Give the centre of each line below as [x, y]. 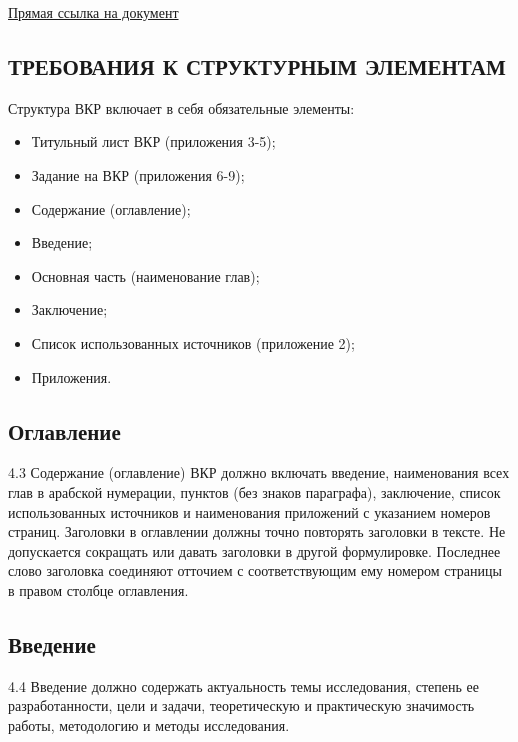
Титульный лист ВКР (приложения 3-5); [153, 141]
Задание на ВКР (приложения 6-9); [138, 174]
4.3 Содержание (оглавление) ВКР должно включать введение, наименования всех [259, 472]
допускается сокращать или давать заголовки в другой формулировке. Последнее [254, 550]
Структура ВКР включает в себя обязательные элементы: [181, 107]
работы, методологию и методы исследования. [149, 724]
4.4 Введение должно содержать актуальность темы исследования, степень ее [243, 685]
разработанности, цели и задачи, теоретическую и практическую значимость [241, 705]
